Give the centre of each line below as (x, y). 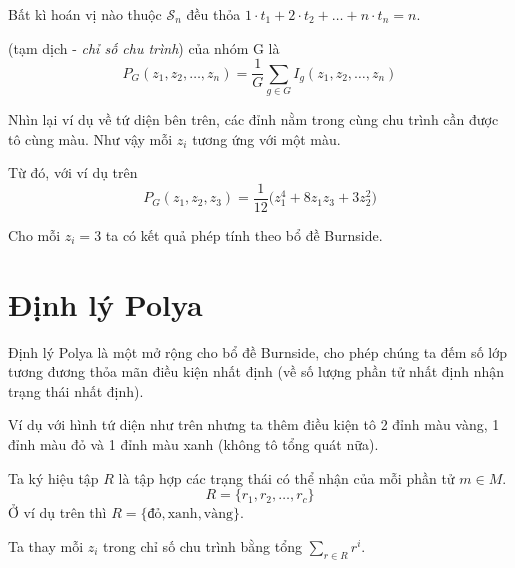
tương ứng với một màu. (266, 138)
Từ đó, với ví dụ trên (73, 172)
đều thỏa (213, 14)
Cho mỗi (34, 234)
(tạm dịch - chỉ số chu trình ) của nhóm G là (144, 47)
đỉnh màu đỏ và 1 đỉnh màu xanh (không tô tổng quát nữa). (193, 443)
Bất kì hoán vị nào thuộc (85, 14)
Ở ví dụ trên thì (57, 512)
